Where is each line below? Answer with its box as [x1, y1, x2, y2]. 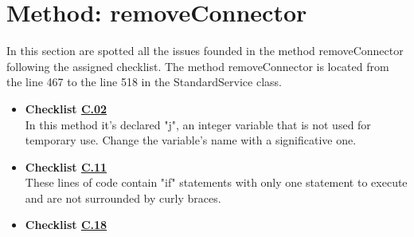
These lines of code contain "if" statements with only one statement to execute [25, 174, 408, 191]
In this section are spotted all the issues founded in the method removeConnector [6, 42, 404, 59]
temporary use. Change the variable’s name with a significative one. [25, 132, 357, 148]
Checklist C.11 [25, 158, 107, 175]
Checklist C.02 [25, 100, 107, 117]
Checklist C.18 [25, 216, 107, 233]
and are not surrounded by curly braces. [25, 189, 221, 206]
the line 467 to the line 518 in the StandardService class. [6, 73, 282, 90]
